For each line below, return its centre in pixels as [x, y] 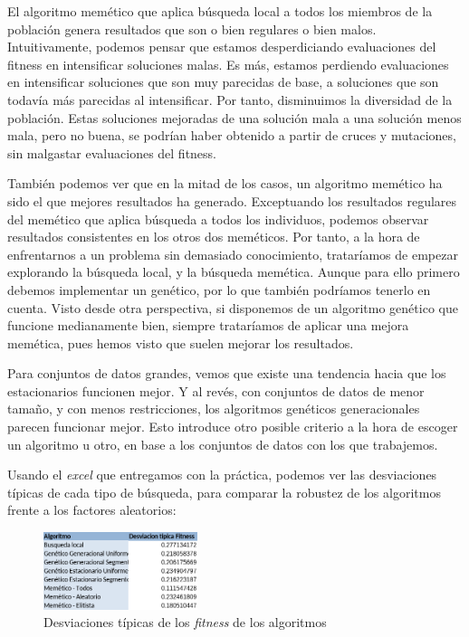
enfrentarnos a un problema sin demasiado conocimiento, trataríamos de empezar [233, 254]
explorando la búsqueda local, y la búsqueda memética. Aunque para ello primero [234, 272]
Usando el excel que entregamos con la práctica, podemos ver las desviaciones [222, 475]
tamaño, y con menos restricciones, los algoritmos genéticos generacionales [214, 409]
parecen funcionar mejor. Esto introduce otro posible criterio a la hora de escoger [233, 427]
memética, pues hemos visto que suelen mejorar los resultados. [181, 342]
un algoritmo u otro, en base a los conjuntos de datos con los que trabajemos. [223, 444]
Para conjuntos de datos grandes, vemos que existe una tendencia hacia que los [227, 373]
